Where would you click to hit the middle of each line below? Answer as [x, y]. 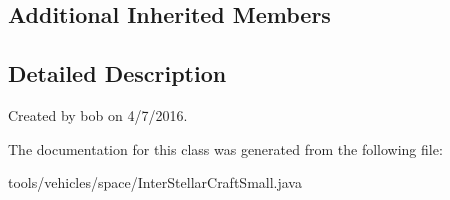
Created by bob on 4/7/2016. [98, 114]
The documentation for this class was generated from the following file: [225, 148]
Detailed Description [117, 73]
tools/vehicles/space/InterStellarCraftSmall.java [155, 182]
